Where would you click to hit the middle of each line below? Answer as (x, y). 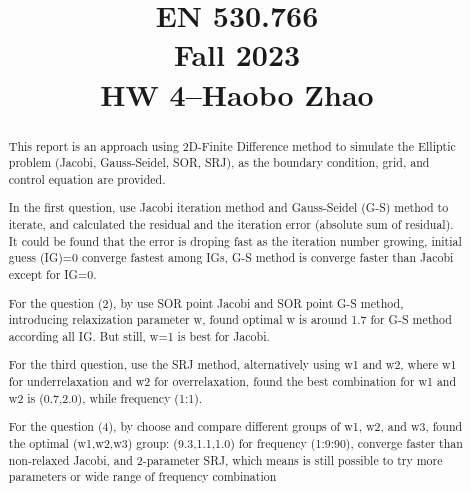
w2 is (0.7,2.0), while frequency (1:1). (105, 397)
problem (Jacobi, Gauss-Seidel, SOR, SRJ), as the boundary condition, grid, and (219, 162)
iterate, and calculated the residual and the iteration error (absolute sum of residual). (231, 224)
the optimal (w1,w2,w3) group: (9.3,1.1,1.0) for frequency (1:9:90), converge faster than (235, 442)
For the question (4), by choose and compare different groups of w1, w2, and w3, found (235, 426)
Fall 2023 (237, 54)
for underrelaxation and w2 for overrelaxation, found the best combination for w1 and (232, 381)
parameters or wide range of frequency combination (142, 476)
